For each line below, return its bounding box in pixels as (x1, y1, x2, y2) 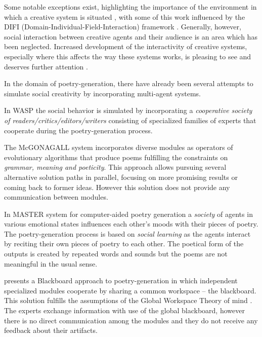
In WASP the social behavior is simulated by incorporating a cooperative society (4, 105, 252, 116)
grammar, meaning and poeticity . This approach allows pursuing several (4, 162, 227, 172)
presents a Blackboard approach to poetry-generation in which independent (4, 275, 238, 286)
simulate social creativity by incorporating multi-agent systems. (4, 88, 201, 98)
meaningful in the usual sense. (4, 258, 98, 269)
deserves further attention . (4, 61, 88, 71)
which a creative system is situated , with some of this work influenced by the (4, 11, 245, 22)
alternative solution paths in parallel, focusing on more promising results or (4, 171, 238, 182)
